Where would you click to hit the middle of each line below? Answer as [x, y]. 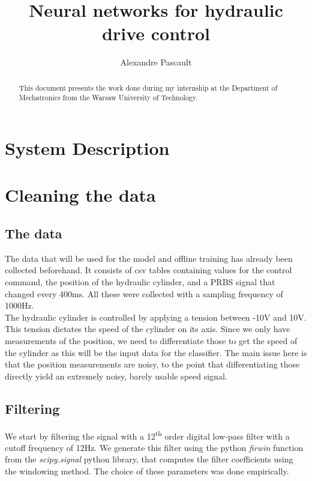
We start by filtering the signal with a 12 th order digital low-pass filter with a [147, 435]
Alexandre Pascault [156, 62]
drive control [156, 33]
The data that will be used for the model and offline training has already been [149, 258]
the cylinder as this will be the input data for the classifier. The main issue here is [156, 352]
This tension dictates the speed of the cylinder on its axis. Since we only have [148, 329]
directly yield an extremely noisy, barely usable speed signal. [116, 376]
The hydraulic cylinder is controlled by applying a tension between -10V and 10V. [156, 317]
